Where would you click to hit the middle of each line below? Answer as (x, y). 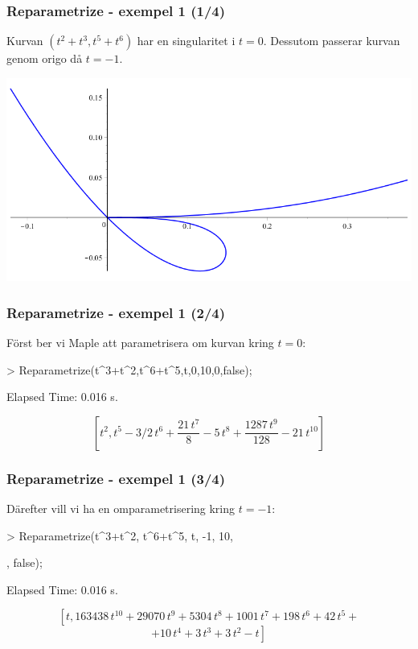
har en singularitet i (186, 41)
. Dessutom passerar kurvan (332, 41)
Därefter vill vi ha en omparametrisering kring (121, 508)
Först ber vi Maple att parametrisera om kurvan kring (140, 342)
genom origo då (45, 58)
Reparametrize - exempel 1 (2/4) (116, 312)
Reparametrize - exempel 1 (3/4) (116, 478)
